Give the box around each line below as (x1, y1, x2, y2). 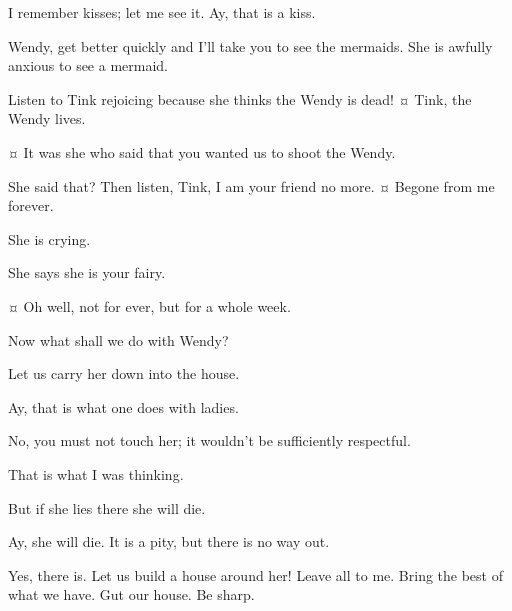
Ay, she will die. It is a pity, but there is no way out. (8, 531, 330, 552)
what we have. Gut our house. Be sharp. (8, 584, 255, 605)
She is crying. (8, 228, 91, 249)
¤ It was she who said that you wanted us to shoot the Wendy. (8, 141, 396, 162)
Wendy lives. (8, 108, 86, 129)
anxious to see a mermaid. (8, 55, 169, 76)
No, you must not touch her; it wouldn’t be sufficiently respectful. (8, 430, 411, 451)
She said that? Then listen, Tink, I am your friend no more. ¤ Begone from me (8, 175, 495, 196)
